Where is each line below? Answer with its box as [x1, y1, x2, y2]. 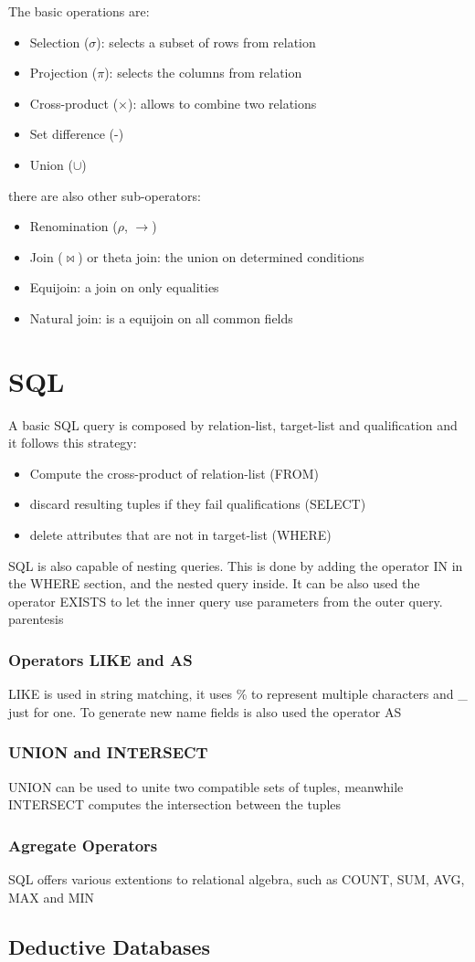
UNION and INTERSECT [8, 741, 208, 764]
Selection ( [29, 32, 90, 51]
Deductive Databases [8, 932, 211, 960]
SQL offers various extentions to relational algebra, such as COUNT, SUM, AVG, [8, 870, 465, 889]
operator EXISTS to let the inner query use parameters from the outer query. [8, 591, 443, 610]
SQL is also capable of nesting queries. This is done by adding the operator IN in [8, 555, 463, 575]
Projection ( [29, 63, 98, 82]
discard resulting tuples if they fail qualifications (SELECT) [29, 494, 366, 513]
